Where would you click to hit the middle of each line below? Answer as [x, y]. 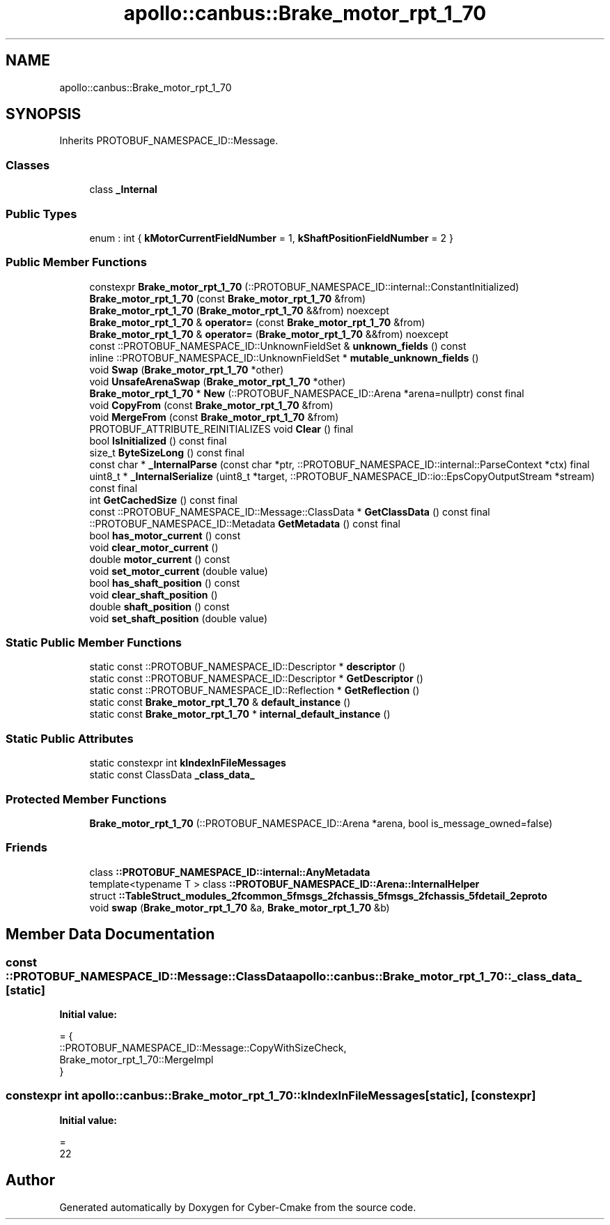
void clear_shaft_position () [154, 594]
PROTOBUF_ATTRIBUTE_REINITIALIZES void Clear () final [221, 429]
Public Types [41, 214]
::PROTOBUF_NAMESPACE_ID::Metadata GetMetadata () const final [245, 523]
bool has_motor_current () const [165, 535]
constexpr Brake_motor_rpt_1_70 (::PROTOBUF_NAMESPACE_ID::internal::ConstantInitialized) [304, 286]
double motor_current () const [160, 559]
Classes [28, 165]
